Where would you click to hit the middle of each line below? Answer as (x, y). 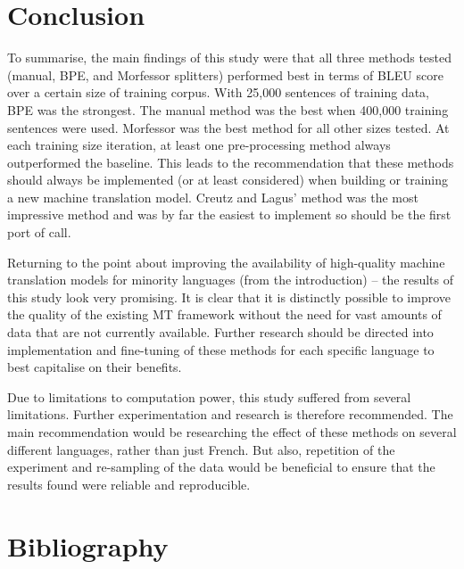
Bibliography (88, 545)
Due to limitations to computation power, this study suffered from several (209, 396)
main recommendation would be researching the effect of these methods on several (232, 432)
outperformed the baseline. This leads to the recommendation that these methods (231, 162)
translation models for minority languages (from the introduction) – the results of (230, 280)
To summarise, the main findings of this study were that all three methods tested (230, 58)
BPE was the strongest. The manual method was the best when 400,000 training (228, 109)
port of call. (39, 232)
